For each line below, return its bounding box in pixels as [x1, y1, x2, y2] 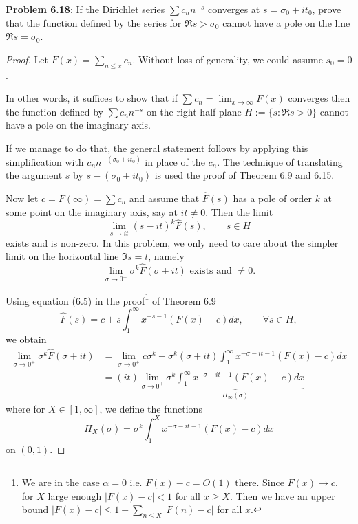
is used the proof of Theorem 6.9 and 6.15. [154, 168, 335, 182]
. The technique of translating [217, 154, 343, 168]
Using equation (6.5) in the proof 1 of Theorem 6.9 [6, 291, 216, 307]
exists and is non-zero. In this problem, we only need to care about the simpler [6, 235, 339, 250]
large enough [48, 488, 102, 503]
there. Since [235, 475, 284, 490]
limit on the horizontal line [6, 249, 119, 263]
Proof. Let [6, 52, 48, 66]
